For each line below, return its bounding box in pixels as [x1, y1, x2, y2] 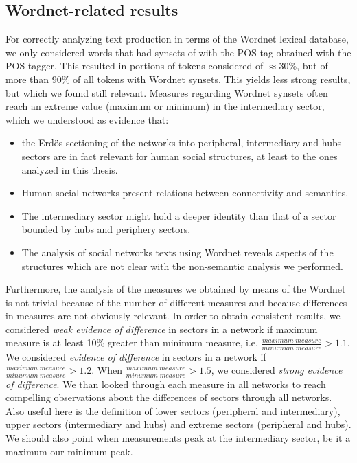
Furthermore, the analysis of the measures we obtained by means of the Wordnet [5, 282, 346, 296]
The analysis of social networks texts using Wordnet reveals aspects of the [21, 245, 334, 259]
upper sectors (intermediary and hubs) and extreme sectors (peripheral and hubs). [5, 417, 352, 431]
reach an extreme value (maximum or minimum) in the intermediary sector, [5, 99, 325, 113]
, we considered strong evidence [211, 363, 343, 377]
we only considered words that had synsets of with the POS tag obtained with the [5, 45, 352, 59]
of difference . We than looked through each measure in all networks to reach [5, 376, 326, 391]
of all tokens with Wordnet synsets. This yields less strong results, [73, 71, 351, 86]
